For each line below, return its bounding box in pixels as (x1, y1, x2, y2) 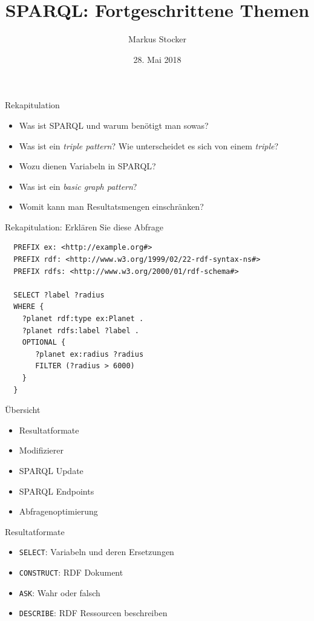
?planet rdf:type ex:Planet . (22, 314, 144, 324)
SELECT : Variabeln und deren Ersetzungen (19, 545, 174, 558)
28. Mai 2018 (133, 53, 182, 65)
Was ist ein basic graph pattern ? (19, 180, 137, 192)
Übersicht (5, 403, 41, 416)
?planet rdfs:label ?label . (22, 326, 139, 335)
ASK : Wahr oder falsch (19, 586, 100, 599)
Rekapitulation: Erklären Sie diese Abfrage (5, 220, 163, 233)
